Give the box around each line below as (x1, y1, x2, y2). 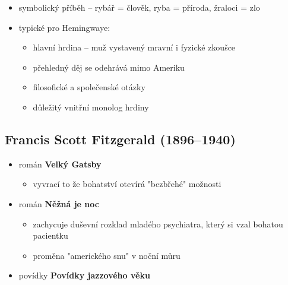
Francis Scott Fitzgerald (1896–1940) (5, 129, 236, 148)
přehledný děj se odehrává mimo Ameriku (33, 61, 185, 73)
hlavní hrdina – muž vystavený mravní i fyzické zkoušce (33, 41, 236, 53)
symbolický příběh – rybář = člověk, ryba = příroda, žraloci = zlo (18, 1, 260, 13)
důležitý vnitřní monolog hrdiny (33, 100, 149, 113)
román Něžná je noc (18, 197, 99, 210)
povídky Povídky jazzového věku (18, 269, 150, 281)
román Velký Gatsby (18, 157, 102, 170)
